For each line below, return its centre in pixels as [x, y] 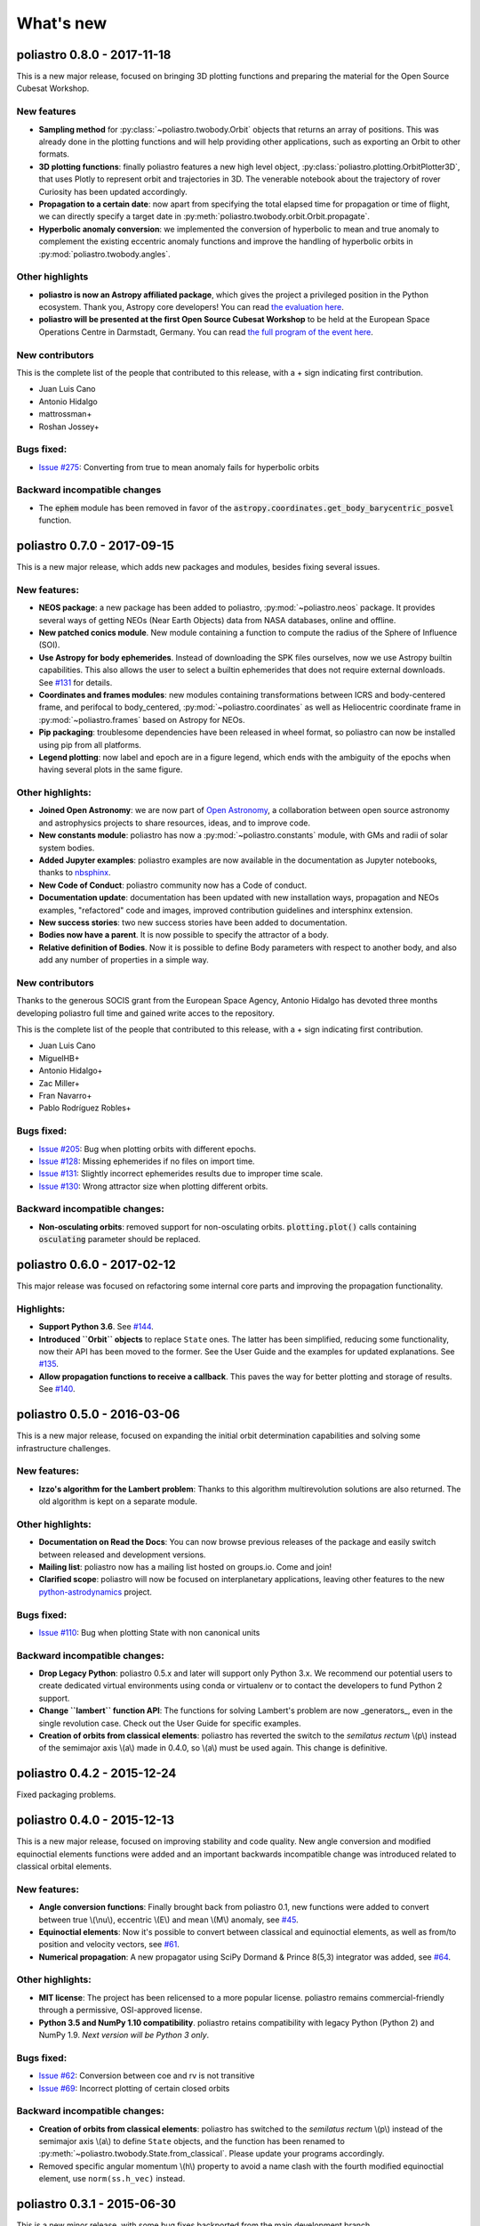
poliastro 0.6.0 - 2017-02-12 [96, 1265]
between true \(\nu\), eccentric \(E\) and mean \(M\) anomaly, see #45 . [168, 1920]
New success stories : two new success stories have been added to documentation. [193, 922]
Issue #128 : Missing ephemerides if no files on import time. [147, 1161]
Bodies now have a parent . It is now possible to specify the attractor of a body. [184, 935]
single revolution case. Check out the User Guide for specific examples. [170, 1723]
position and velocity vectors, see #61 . [109, 1945]
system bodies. [67, 848]
